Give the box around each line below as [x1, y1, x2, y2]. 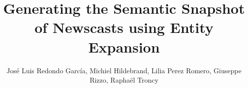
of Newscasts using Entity [34, 17, 214, 37]
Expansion [88, 36, 160, 57]
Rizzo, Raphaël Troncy [90, 75, 158, 85]
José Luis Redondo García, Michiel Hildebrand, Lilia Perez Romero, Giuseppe [6, 65, 242, 75]
